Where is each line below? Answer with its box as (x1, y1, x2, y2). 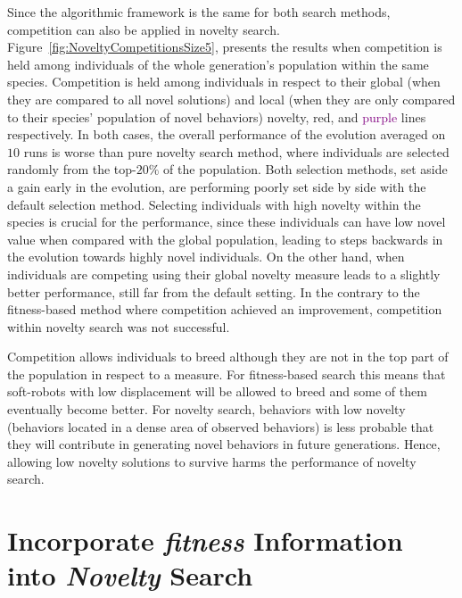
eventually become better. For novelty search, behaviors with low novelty (7, 400, 406, 419)
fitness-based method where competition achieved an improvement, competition (7, 300, 442, 319)
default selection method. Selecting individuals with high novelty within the (7, 195, 421, 213)
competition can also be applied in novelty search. (7, 20, 280, 38)
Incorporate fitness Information (7, 522, 403, 560)
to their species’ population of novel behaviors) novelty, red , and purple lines (7, 107, 426, 126)
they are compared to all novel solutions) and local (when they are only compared (7, 89, 456, 108)
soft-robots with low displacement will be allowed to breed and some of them (7, 382, 427, 401)
